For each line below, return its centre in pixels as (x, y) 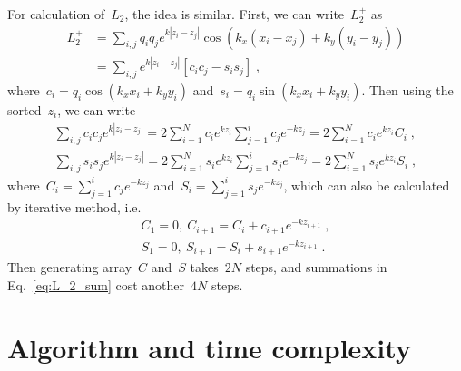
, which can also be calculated (367, 185)
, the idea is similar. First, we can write (235, 14)
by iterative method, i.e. (74, 206)
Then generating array (70, 267)
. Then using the (407, 89)
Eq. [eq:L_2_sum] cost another (96, 284)
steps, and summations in (316, 267)
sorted (25, 109)
